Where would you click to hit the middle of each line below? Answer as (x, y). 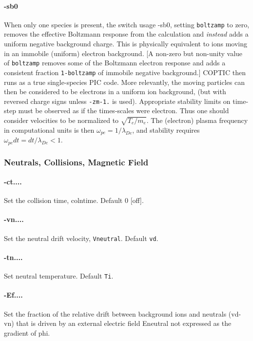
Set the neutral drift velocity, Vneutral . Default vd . (81, 238)
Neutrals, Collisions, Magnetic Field (76, 162)
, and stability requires (166, 130)
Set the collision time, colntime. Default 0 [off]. (74, 200)
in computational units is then (49, 130)
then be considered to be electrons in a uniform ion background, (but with (115, 91)
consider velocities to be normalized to (61, 120)
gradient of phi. (27, 332)
